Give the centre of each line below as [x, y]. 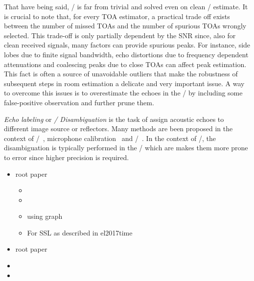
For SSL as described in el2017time [80, 232]
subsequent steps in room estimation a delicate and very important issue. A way [124, 83]
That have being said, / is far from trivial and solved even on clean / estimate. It [126, 6]
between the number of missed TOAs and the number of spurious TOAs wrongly [125, 26]
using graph [45, 216]
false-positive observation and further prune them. [79, 102]
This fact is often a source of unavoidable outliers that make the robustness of [121, 74]
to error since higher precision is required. [67, 157]
